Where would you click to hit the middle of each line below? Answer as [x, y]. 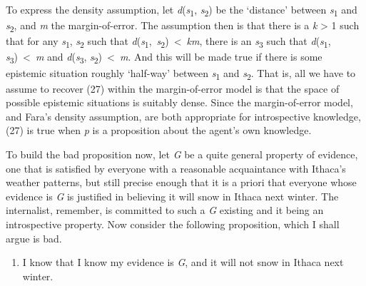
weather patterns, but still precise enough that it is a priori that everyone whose [181, 182]
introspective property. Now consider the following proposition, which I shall [173, 224]
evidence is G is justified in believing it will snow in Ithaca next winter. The [172, 196]
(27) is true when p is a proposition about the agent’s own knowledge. [159, 130]
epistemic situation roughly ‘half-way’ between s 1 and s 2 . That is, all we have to [181, 73]
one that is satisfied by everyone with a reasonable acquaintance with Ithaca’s [176, 168]
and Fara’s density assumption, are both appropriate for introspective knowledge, [183, 116]
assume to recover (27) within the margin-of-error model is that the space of [173, 88]
